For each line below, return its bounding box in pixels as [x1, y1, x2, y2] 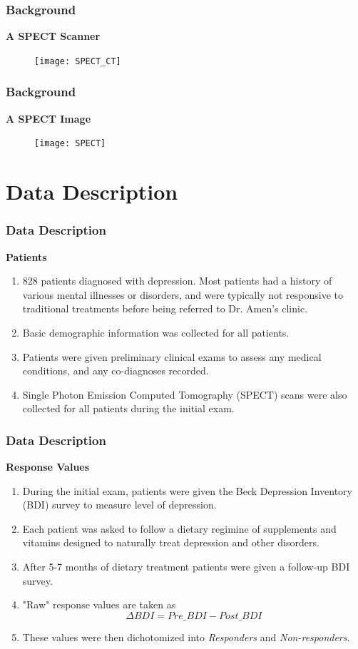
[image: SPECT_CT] [34, 56, 121, 66]
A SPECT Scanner [6, 29, 101, 44]
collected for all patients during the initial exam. [22, 401, 235, 416]
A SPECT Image [6, 111, 91, 126]
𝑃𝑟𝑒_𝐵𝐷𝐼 [168, 610, 207, 621]
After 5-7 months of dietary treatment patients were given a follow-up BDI [22, 559, 350, 574]
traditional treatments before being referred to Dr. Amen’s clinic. [22, 301, 308, 316]
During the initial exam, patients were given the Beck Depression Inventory [22, 483, 352, 498]
